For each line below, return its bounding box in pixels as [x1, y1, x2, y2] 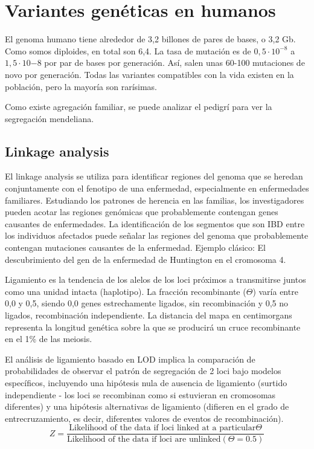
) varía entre [252, 285, 298, 297]
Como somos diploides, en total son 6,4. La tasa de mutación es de [5, 44, 251, 57]
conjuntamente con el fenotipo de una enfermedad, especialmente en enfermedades [5, 182, 309, 195]
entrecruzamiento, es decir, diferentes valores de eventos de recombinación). [5, 412, 284, 424]
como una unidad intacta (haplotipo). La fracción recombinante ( [5, 285, 246, 297]
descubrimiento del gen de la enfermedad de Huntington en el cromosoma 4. [5, 253, 286, 265]
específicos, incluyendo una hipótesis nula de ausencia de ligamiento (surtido [5, 376, 287, 389]
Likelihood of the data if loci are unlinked [66, 435, 221, 444]
